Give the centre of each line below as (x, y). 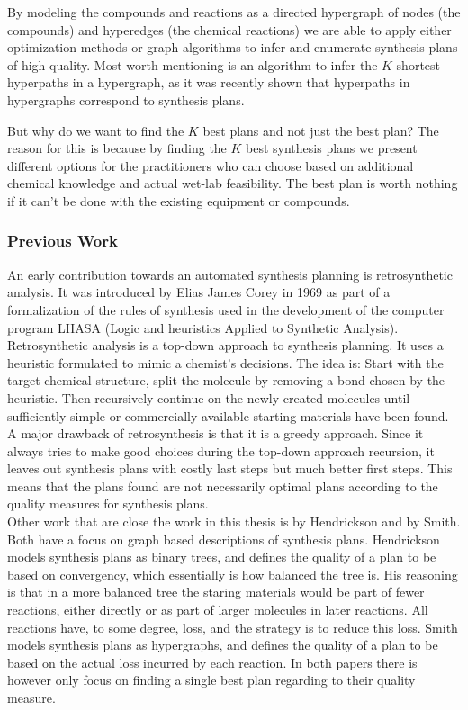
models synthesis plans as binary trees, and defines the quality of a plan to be (222, 557)
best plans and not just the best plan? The (321, 130)
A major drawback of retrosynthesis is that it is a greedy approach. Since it (216, 433)
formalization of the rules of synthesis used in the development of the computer (226, 309)
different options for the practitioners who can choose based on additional (211, 165)
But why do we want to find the (96, 130)
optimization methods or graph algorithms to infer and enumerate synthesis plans (233, 47)
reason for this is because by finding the (117, 148)
